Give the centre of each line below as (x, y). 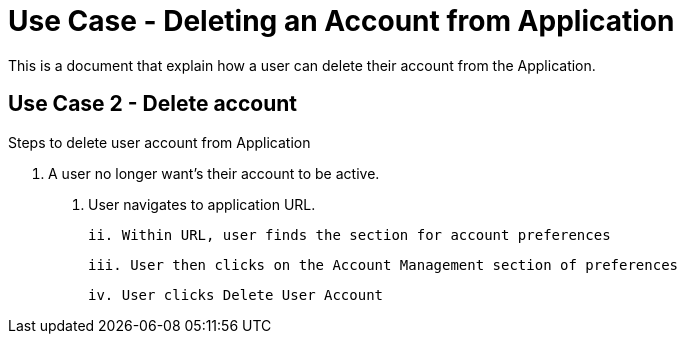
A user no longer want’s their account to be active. (214, 173)
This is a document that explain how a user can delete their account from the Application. (302, 65)
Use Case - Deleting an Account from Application (341, 21)
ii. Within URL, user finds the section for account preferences (349, 234)
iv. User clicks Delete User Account (236, 294)
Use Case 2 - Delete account (153, 104)
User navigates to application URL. (202, 204)
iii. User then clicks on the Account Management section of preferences (383, 264)
